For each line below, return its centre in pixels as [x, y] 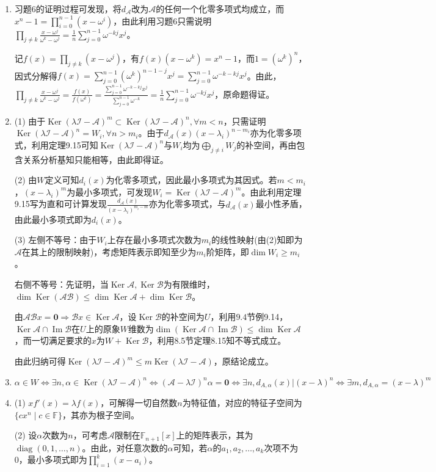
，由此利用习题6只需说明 [162, 20]
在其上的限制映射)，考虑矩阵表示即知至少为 [109, 251]
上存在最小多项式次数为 [154, 240]
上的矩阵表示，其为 [215, 435]
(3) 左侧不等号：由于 [56, 240]
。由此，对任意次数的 [125, 447]
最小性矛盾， [281, 204]
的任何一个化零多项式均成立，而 [220, 9]
